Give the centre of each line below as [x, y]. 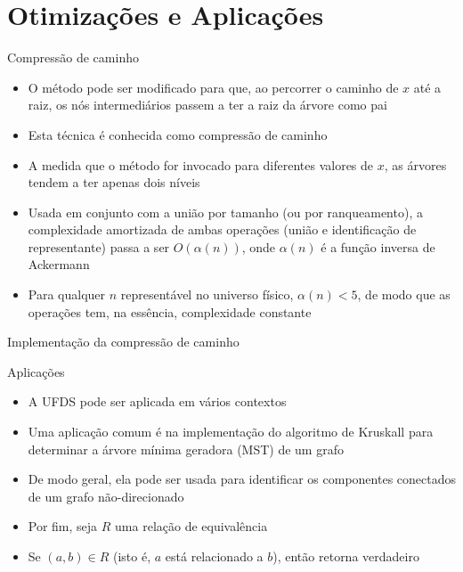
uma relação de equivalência [191, 526]
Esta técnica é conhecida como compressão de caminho [178, 134]
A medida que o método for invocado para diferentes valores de [201, 164]
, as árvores [415, 164]
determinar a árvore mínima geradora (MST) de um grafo [186, 449]
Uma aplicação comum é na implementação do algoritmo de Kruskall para [231, 432]
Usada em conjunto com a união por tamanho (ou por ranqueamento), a [225, 212]
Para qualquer [67, 294]
